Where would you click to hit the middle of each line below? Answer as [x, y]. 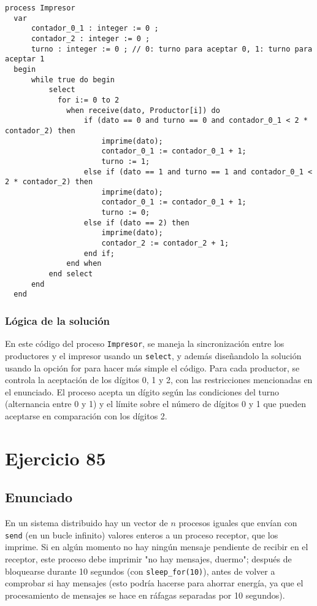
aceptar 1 [25, 59]
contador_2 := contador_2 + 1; [165, 243]
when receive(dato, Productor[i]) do [143, 110]
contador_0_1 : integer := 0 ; [95, 29]
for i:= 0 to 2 [88, 100]
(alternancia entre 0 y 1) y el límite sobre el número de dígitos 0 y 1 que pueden [156, 404]
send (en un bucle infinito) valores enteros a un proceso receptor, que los [142, 534]
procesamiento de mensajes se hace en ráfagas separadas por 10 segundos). [145, 595]
